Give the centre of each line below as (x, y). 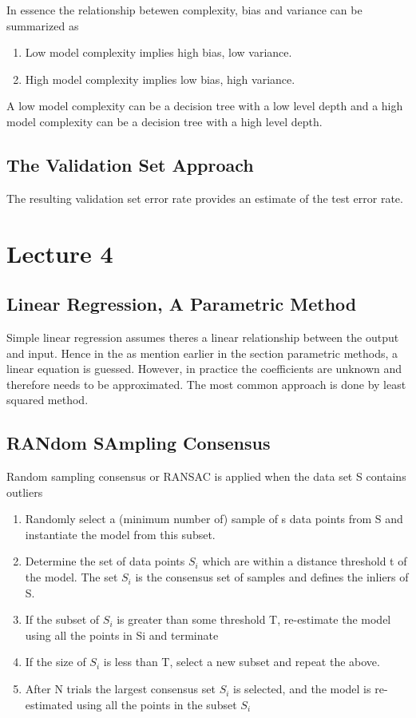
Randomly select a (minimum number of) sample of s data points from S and (214, 519)
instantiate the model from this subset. (120, 534)
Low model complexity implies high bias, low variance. (158, 52)
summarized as (43, 25)
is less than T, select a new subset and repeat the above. (242, 662)
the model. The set (71, 577)
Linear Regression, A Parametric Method (182, 304)
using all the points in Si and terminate (122, 635)
